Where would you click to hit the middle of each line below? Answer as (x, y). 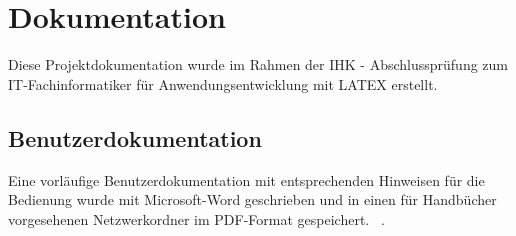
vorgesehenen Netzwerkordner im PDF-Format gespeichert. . (196, 218)
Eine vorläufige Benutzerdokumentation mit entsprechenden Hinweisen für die (246, 179)
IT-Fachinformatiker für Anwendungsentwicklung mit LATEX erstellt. (223, 83)
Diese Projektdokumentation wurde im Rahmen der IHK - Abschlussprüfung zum (258, 64)
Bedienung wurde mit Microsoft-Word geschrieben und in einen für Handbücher (252, 199)
